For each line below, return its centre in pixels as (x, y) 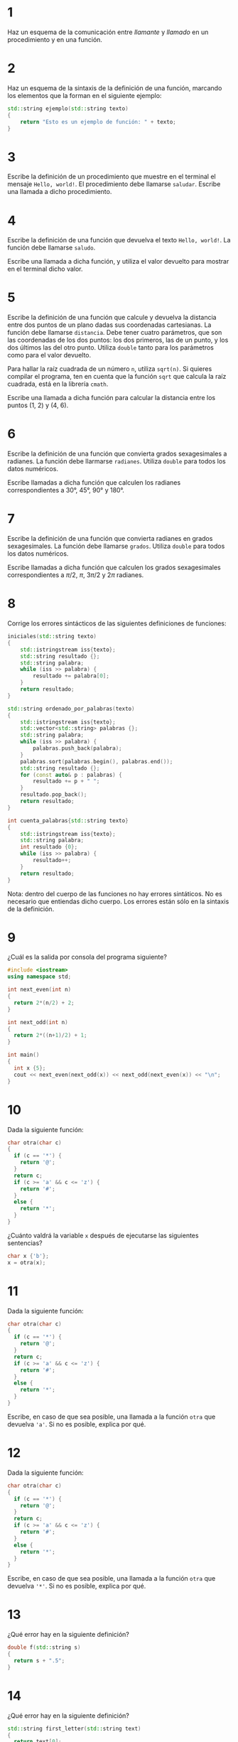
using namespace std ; (39, 977)
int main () (23, 1055)
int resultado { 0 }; (49, 847)
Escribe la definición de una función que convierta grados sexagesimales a (117, 454)
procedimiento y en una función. (55, 39)
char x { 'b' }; (28, 1256)
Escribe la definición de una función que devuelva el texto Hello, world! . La (119, 240)
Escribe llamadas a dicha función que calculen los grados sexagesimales (114, 568)
